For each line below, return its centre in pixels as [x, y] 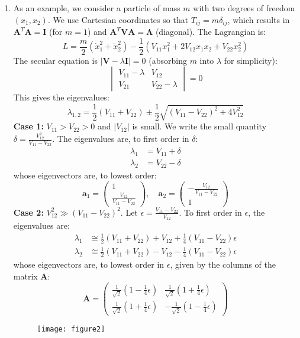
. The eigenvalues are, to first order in [121, 139]
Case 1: [28, 126]
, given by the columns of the [223, 264]
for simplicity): [251, 60]
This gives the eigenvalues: [61, 97]
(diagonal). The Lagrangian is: [211, 32]
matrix [25, 276]
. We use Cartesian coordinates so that [118, 19]
